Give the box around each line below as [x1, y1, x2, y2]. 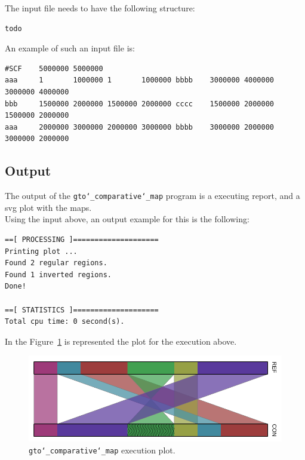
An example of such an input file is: [5, 42, 135, 54]
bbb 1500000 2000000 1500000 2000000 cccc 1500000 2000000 [5, 99, 275, 108]
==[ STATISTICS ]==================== [5, 305, 159, 314]
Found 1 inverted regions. [5, 270, 112, 279]
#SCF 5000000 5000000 [5, 64, 103, 73]
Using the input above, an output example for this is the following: [5, 213, 249, 225]
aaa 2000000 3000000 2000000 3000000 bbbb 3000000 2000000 [5, 122, 275, 131]
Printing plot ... [5, 247, 78, 256]
